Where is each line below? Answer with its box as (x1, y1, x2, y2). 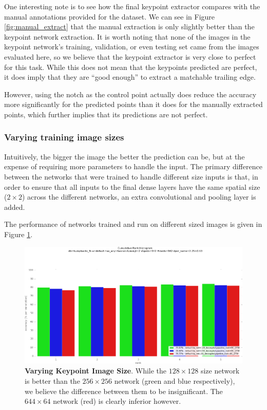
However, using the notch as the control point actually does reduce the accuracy (4, 88, 257, 99)
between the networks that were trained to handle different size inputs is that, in (4, 171, 258, 182)
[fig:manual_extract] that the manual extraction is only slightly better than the (4, 21, 255, 32)
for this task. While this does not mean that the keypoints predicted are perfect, (4, 61, 257, 72)
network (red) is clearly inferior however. (53, 396, 181, 406)
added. (4, 201, 25, 212)
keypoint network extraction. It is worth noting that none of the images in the (4, 31, 251, 42)
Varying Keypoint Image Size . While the (25, 365, 167, 376)
